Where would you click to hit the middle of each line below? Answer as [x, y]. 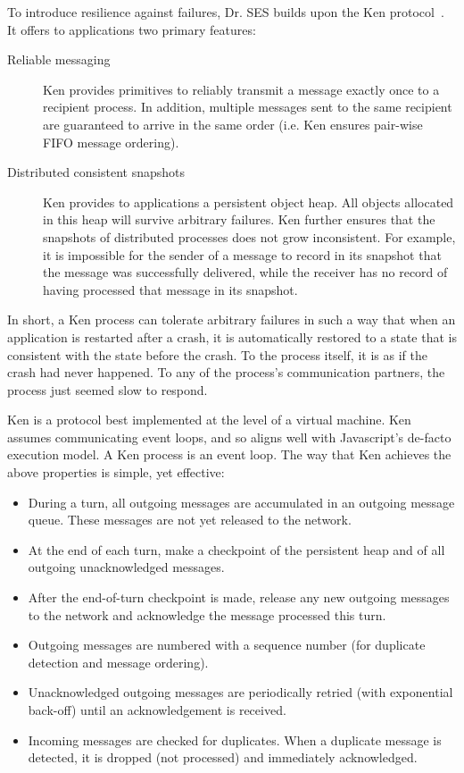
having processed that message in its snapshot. [170, 289]
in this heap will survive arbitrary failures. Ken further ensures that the [239, 219]
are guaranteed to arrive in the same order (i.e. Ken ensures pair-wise [233, 124]
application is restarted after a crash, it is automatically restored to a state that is [232, 336]
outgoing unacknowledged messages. [126, 567]
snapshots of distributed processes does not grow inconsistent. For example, [249, 236]
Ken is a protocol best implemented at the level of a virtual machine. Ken [209, 420]
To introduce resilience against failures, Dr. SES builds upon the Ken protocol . [226, 12]
